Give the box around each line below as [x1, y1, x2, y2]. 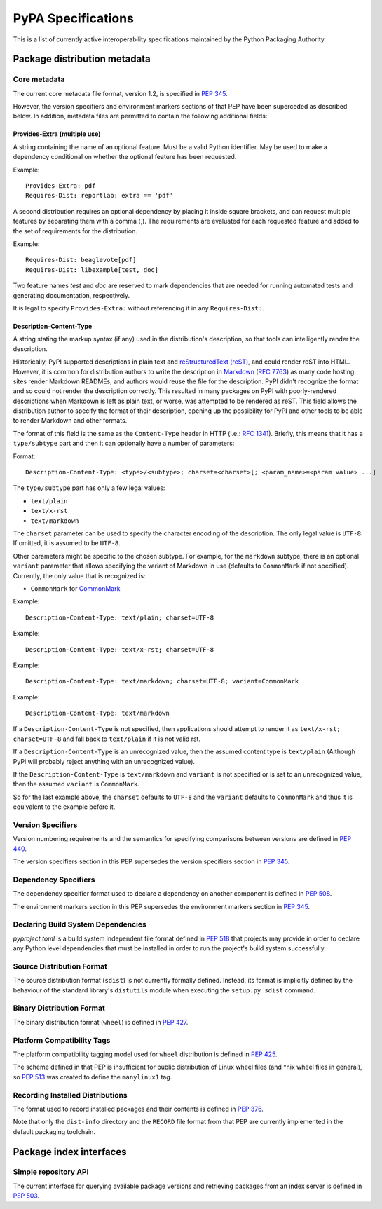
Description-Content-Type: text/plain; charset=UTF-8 [25, 613, 214, 622]
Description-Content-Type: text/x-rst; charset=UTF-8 [25, 646, 214, 653]
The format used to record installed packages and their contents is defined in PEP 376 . [13, 1105, 264, 1113]
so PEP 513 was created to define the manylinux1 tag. [13, 1072, 172, 1081]
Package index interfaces [13, 1146, 127, 1158]
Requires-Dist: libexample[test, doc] [25, 266, 159, 273]
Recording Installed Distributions [13, 1090, 128, 1100]
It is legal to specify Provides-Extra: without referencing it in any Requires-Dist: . [13, 303, 264, 312]
